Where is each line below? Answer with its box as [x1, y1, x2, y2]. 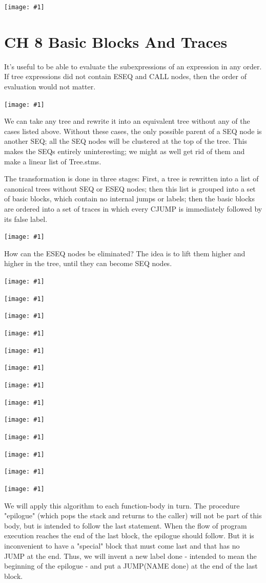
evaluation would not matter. [4, 81, 96, 91]
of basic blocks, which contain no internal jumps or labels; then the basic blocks [4, 193, 255, 204]
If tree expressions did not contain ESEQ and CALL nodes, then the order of [4, 71, 247, 82]
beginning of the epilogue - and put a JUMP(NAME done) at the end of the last [4, 560, 258, 571]
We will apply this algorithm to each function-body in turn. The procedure [4, 500, 240, 511]
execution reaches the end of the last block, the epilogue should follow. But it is [4, 530, 254, 541]
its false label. [4, 213, 48, 224]
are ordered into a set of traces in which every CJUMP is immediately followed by [4, 203, 262, 214]
